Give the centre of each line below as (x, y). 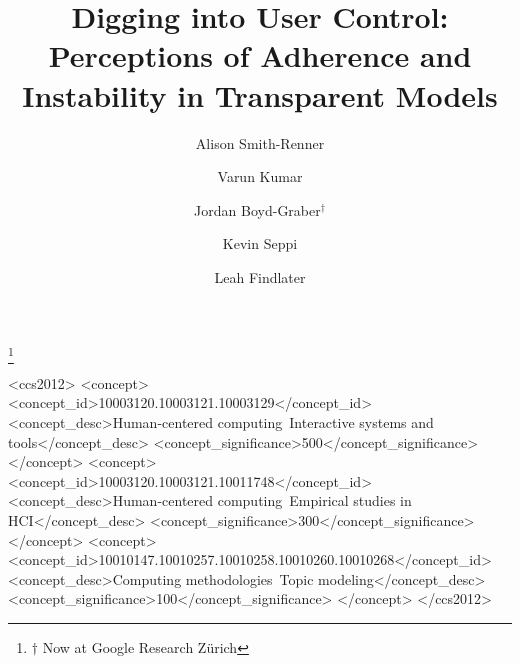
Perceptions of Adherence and (260, 55)
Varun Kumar (260, 176)
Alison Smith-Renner (260, 142)
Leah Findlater (260, 276)
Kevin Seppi (260, 243)
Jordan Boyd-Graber (257, 209)
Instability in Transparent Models (260, 94)
